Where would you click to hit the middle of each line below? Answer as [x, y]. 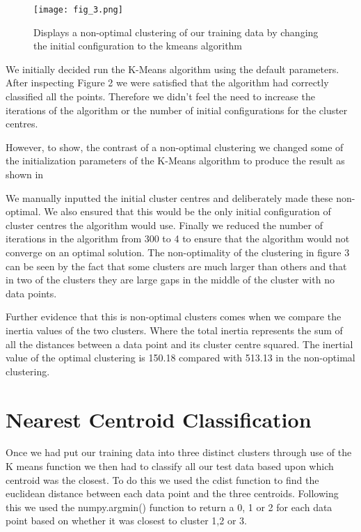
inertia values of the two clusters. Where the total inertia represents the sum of [174, 330]
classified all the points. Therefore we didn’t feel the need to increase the [160, 96]
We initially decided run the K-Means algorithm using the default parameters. [173, 69]
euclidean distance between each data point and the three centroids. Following [172, 493]
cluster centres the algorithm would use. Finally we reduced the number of [164, 225]
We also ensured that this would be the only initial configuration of [187, 211]
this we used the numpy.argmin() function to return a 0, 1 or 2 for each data [169, 507]
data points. [31, 293]
